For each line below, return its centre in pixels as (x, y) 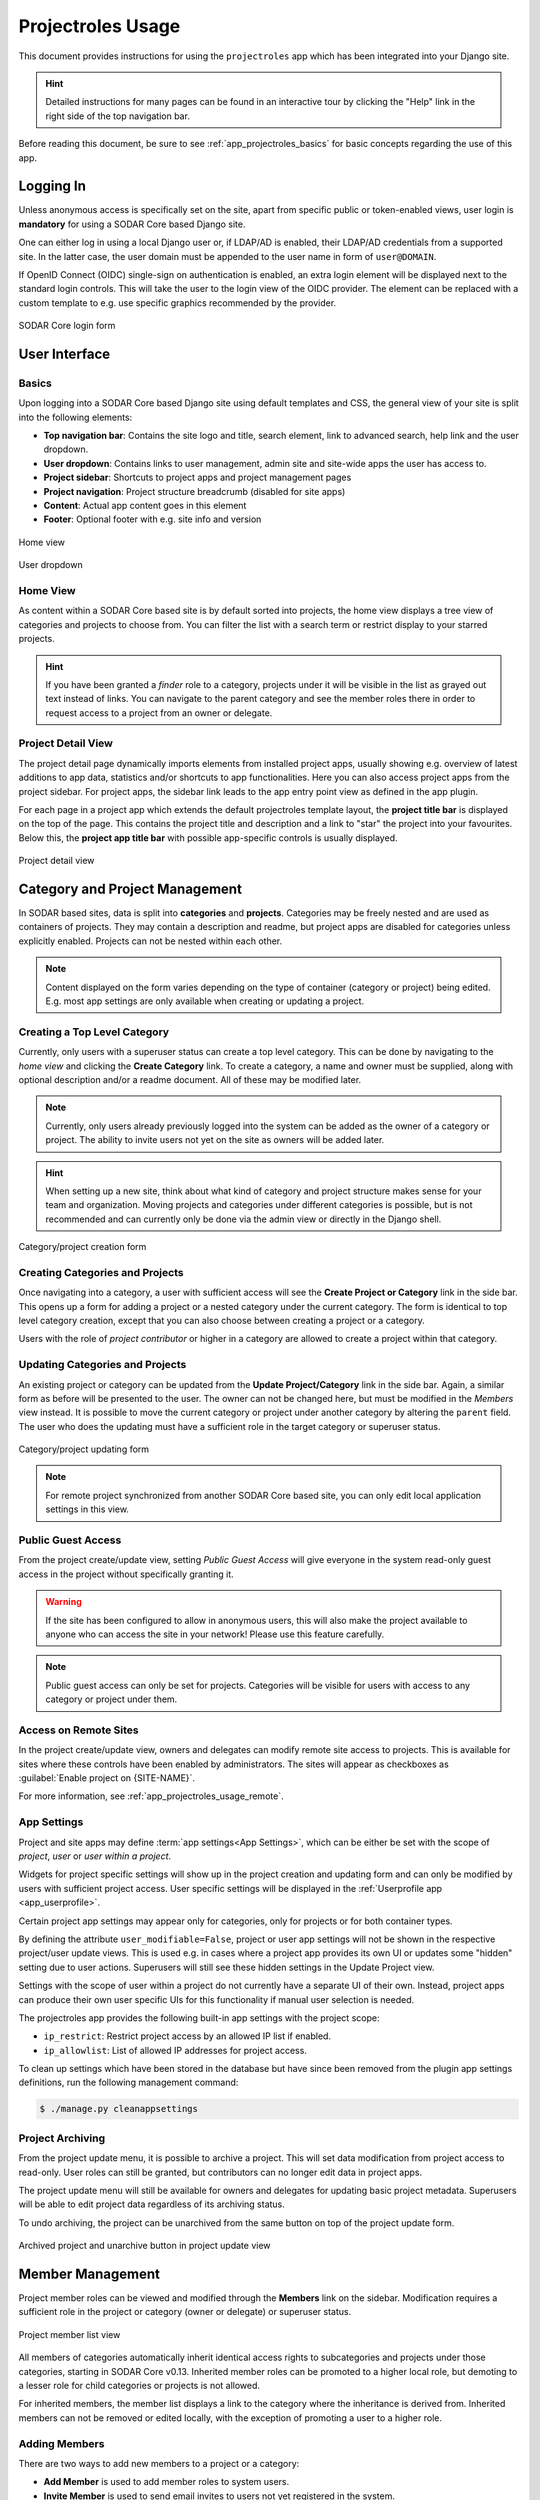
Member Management (89, 2273)
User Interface (64, 353)
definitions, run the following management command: (128, 2082)
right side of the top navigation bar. (117, 116)
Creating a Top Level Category (94, 1032)
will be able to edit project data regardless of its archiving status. (151, 2204)
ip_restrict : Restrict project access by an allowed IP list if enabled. (187, 2036)
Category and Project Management (130, 888)
